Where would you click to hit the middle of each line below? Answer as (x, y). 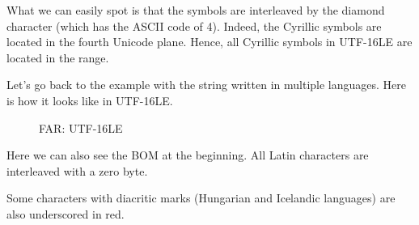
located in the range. (58, 57)
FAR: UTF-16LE (81, 127)
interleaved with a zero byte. (77, 170)
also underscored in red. (66, 213)
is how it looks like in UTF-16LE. (90, 100)
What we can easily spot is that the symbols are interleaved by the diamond (196, 10)
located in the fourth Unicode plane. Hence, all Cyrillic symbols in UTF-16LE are (209, 42)
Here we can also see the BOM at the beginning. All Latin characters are (188, 155)
